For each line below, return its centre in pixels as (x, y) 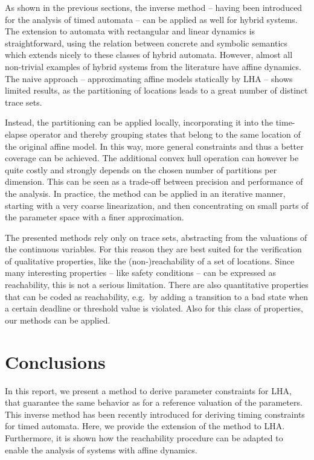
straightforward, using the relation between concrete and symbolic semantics (146, 43)
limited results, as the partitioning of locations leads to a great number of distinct (156, 90)
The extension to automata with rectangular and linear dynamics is (130, 31)
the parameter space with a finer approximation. (95, 217)
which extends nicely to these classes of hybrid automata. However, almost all (149, 55)
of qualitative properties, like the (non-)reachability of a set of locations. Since (150, 260)
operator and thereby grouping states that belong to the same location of (165, 134)
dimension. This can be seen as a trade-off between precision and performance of (154, 181)
